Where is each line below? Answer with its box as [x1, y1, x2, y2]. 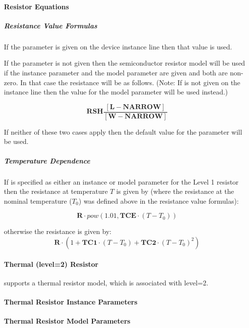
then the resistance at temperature [4, 186, 108, 196]
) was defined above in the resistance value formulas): [78, 195, 239, 206]
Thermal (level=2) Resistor [4, 258, 98, 269]
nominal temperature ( [4, 195, 72, 206]
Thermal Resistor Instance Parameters [4, 296, 137, 306]
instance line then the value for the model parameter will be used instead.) [4, 87, 228, 97]
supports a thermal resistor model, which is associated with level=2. [4, 277, 208, 287]
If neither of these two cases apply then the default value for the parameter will [4, 126, 242, 137]
